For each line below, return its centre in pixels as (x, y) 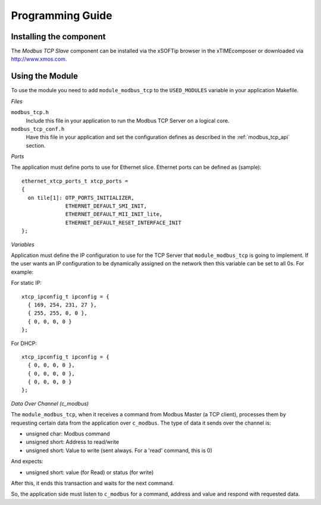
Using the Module (45, 76)
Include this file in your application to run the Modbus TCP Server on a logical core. (128, 120)
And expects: (27, 462)
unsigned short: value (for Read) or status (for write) (90, 472)
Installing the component (59, 37)
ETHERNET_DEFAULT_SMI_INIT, (106, 206)
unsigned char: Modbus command (68, 434)
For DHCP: (24, 343)
